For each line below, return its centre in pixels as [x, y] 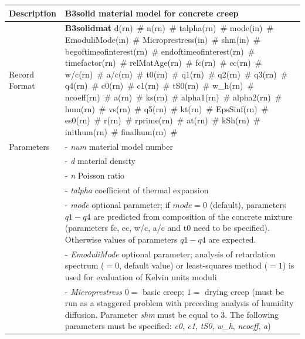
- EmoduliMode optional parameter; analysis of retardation [170, 254]
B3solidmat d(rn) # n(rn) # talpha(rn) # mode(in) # [169, 28]
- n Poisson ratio [95, 175]
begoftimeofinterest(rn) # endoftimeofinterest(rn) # [160, 51]
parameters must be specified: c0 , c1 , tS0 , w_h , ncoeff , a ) [168, 326]
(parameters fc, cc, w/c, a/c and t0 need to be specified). [167, 228]
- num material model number [119, 146]
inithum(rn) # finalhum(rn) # [121, 131]
